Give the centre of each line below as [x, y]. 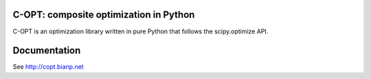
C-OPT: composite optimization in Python [104, 15]
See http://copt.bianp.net [48, 67]
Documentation [47, 51]
